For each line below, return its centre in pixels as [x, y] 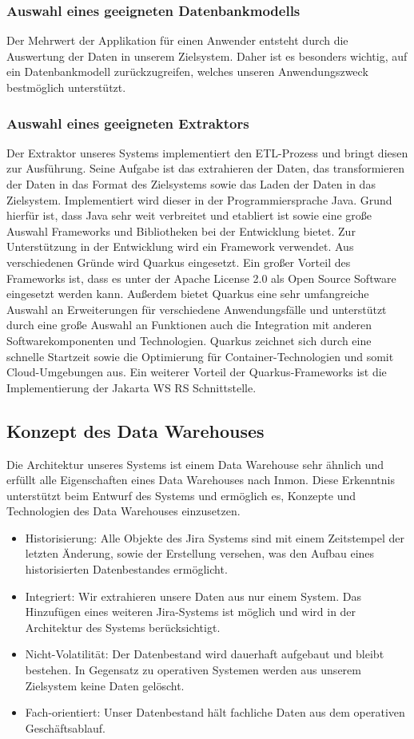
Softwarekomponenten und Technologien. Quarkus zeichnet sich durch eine [189, 340]
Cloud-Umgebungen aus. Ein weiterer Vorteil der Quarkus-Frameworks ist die [197, 372]
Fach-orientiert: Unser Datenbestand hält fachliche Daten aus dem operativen [215, 712]
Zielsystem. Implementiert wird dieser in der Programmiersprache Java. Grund [199, 199]
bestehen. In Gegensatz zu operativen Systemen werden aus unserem [193, 670]
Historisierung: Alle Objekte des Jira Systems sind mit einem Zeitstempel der [215, 537]
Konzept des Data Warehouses [135, 430]
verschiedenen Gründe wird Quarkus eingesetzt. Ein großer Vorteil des [179, 262]
